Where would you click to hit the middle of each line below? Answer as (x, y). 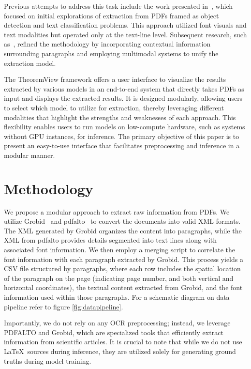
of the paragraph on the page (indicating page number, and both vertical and (119, 278)
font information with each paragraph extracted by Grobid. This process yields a (124, 259)
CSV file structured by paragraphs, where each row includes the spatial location (122, 269)
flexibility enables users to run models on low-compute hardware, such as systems (125, 127)
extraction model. (30, 63)
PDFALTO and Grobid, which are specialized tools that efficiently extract (114, 332)
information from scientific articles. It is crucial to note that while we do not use (123, 342)
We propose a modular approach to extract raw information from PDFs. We (117, 211)
